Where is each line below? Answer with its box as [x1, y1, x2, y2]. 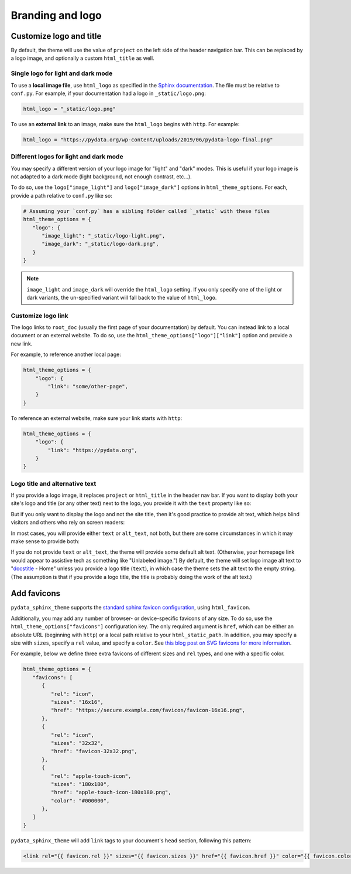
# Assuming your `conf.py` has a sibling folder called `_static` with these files [23, 208, 270, 214]
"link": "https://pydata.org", [47, 446, 137, 453]
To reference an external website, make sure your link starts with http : [11, 414, 183, 422]
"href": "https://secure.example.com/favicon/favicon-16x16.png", [50, 707, 246, 714]
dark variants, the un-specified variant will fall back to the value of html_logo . [26, 294, 217, 301]
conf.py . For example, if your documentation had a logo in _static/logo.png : [11, 90, 206, 97]
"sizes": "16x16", [50, 699, 104, 705]
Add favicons [11, 588, 61, 598]
